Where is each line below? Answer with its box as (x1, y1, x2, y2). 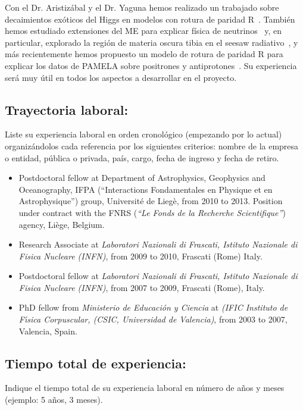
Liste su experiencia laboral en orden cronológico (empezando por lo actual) (5, 128, 282, 140)
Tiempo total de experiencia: (5, 353, 186, 372)
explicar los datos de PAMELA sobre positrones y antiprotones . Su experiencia (5, 59, 297, 71)
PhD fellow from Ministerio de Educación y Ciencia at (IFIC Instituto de (18, 301, 288, 314)
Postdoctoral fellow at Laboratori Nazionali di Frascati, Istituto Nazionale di (18, 270, 298, 282)
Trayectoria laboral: (5, 100, 129, 118)
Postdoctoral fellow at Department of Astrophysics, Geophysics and (18, 171, 265, 184)
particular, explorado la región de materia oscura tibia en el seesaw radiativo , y (5, 36, 298, 48)
